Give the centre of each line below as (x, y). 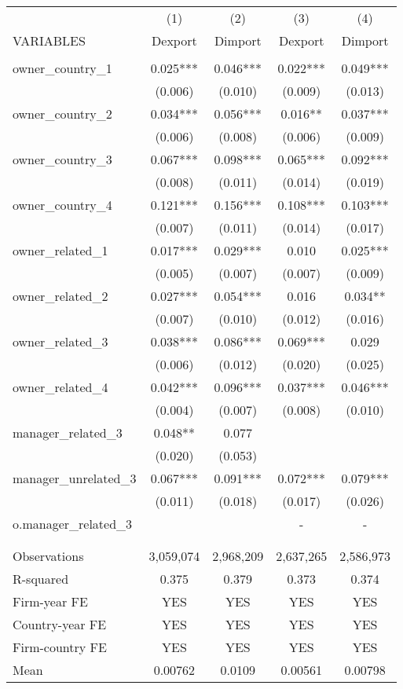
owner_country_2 (62, 114)
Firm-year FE (50, 601)
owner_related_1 (60, 250)
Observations (48, 556)
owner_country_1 (62, 68)
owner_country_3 (62, 159)
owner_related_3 (60, 341)
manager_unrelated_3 (75, 478)
